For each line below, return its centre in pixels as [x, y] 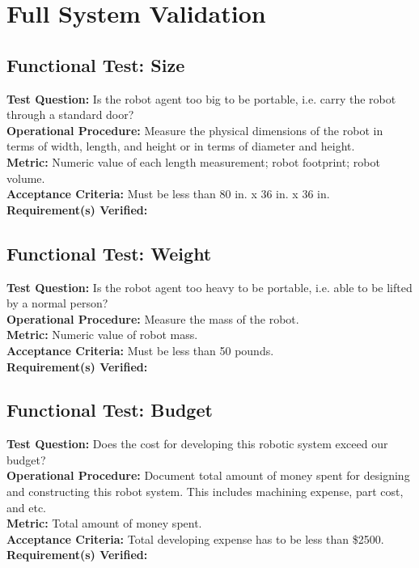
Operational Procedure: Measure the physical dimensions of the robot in [195, 130]
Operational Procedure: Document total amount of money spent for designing [208, 475]
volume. [26, 178]
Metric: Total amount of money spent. [104, 523]
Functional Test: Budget [110, 410]
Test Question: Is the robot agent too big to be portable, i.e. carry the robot [201, 98]
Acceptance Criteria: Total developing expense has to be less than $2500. [195, 538]
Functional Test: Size [96, 64]
